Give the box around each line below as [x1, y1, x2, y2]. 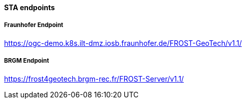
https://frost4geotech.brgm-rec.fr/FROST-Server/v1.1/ [4, 74, 184, 83]
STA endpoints [4, 3, 55, 12]
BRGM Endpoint [4, 57, 49, 65]
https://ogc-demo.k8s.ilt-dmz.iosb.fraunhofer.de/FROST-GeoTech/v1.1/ [4, 38, 242, 47]
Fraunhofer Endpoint [4, 21, 64, 29]
